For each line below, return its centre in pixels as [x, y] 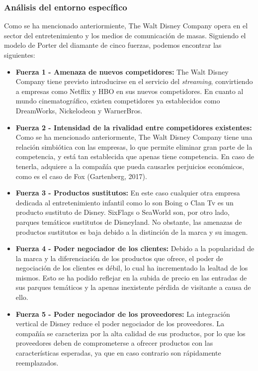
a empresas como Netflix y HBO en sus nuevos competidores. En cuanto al [129, 91]
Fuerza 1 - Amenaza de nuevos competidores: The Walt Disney [122, 71]
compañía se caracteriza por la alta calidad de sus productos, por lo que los [130, 333]
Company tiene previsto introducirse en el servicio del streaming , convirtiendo [134, 81]
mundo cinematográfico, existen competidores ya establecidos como [118, 101]
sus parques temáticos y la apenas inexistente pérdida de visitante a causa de [133, 287]
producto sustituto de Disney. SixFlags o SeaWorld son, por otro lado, [123, 212]
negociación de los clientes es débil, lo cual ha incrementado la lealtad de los [132, 268]
